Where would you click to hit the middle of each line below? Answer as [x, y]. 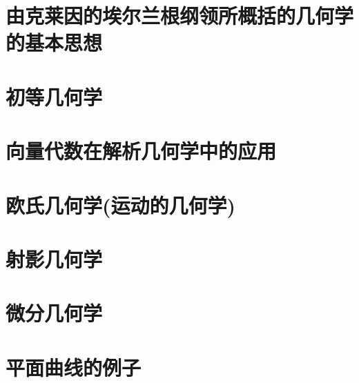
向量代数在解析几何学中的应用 [141, 151]
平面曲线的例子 [74, 367]
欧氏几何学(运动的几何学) [121, 205]
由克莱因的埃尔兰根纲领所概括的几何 [170, 16]
